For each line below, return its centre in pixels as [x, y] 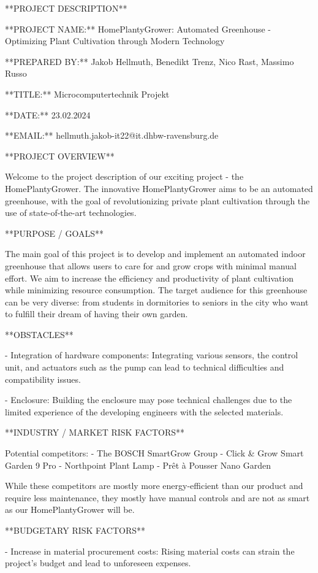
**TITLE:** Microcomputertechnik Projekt [87, 94]
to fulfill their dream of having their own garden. [97, 314]
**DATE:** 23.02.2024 [48, 114]
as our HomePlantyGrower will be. [70, 510]
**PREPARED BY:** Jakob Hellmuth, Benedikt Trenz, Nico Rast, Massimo [150, 61]
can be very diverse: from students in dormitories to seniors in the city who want [157, 302]
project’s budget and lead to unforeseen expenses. [98, 563]
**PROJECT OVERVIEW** [60, 156]
